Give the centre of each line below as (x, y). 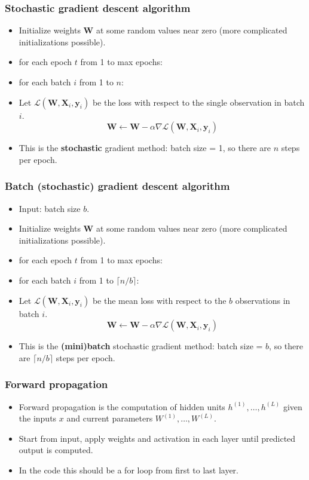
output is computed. (56, 450)
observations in (263, 300)
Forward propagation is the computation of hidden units (122, 406)
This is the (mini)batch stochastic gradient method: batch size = (141, 346)
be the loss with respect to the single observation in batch (198, 102)
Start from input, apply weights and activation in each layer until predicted (157, 438)
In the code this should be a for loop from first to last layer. (129, 470)
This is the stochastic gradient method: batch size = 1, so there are (145, 148)
